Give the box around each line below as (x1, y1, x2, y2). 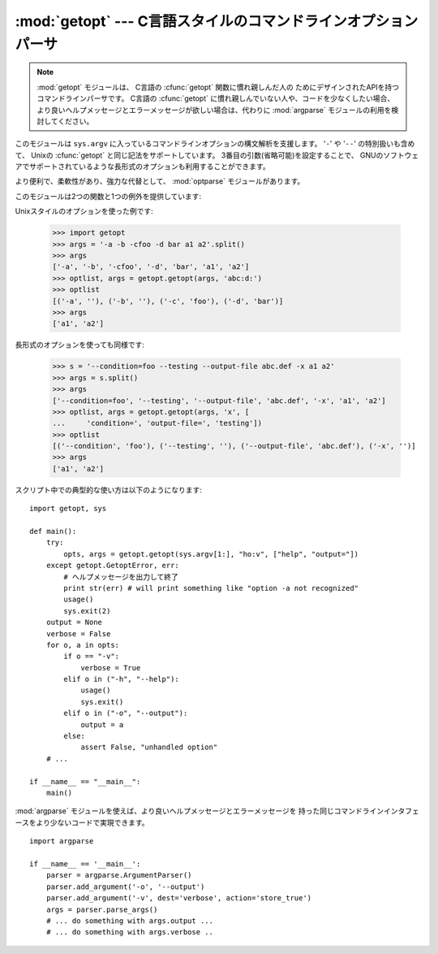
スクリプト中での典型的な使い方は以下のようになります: (15, 484, 203, 495)
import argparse (29, 837, 94, 846)
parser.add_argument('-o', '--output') (45, 882, 205, 891)
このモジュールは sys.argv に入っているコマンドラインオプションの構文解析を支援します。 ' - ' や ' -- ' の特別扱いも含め (15, 139, 415, 149)
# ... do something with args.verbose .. (45, 927, 214, 937)
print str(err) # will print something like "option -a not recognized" (63, 583, 359, 592)
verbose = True (80, 663, 141, 672)
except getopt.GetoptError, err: (45, 561, 180, 570)
